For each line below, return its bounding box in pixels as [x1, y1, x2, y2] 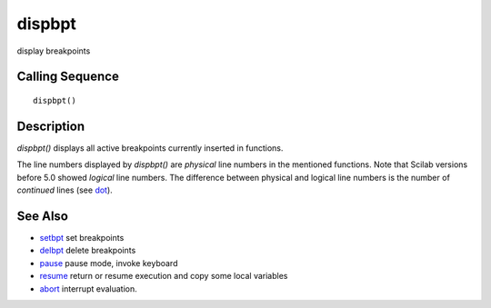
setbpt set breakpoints [39, 232, 125, 243]
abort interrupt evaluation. [39, 283, 137, 294]
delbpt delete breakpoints [39, 245, 136, 256]
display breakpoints [16, 45, 91, 56]
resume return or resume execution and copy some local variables [39, 271, 288, 282]
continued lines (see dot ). [16, 184, 113, 195]
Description [16, 118, 85, 134]
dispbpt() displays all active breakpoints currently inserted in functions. [16, 142, 284, 154]
